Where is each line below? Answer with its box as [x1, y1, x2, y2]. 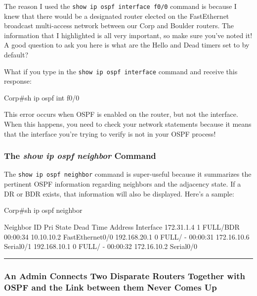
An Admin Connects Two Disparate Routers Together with [4, 269, 245, 282]
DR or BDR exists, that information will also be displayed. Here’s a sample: [4, 188, 234, 198]
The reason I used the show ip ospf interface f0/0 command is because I [4, 1, 237, 11]
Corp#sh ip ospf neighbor [4, 205, 83, 215]
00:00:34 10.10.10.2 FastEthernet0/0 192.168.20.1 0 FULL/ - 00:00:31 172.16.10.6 [4, 231, 250, 242]
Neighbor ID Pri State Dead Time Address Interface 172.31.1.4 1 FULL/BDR [4, 221, 240, 232]
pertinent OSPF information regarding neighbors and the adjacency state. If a [4, 179, 241, 189]
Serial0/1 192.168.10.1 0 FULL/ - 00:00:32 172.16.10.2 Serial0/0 [4, 241, 198, 251]
